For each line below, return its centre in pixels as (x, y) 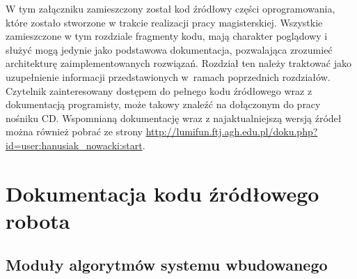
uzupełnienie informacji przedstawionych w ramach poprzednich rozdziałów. (168, 76)
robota (38, 220)
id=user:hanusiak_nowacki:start (74, 145)
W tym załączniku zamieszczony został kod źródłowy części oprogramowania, (170, 8)
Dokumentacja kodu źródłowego (162, 193)
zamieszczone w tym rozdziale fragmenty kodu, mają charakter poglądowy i (167, 36)
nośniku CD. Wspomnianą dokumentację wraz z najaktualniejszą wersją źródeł (174, 118)
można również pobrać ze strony (74, 131)
